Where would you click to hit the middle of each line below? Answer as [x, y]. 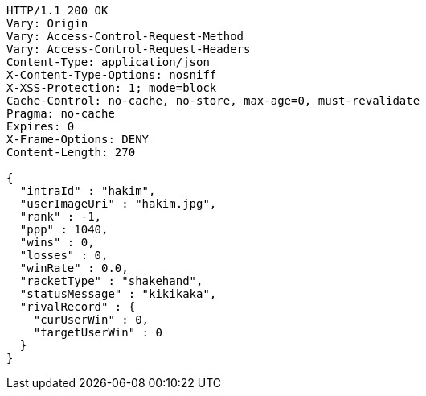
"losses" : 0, [64, 255]
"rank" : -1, [61, 217]
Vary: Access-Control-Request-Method [125, 36]
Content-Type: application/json [108, 62]
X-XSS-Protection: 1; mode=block [112, 88]
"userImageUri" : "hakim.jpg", [118, 204]
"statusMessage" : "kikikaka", [118, 294]
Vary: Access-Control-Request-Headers [129, 49]
